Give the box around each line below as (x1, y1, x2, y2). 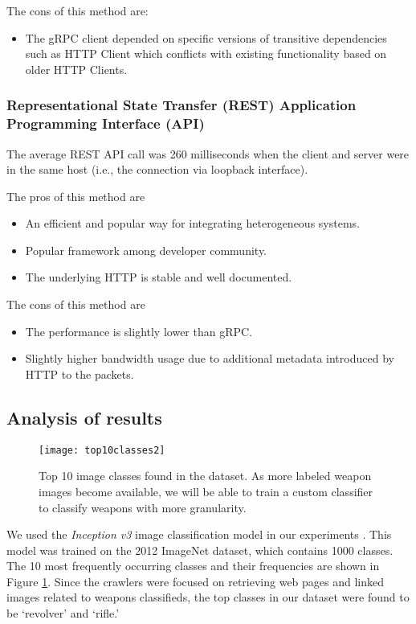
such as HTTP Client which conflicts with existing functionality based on (25, 45, 387, 62)
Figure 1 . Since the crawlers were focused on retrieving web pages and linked (6, 573, 385, 589)
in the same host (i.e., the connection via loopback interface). (6, 161, 308, 178)
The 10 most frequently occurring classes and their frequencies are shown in (6, 557, 380, 574)
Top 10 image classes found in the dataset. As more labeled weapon (39, 467, 372, 484)
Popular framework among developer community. (25, 241, 267, 258)
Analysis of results (6, 404, 162, 429)
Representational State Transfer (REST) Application (6, 95, 357, 115)
